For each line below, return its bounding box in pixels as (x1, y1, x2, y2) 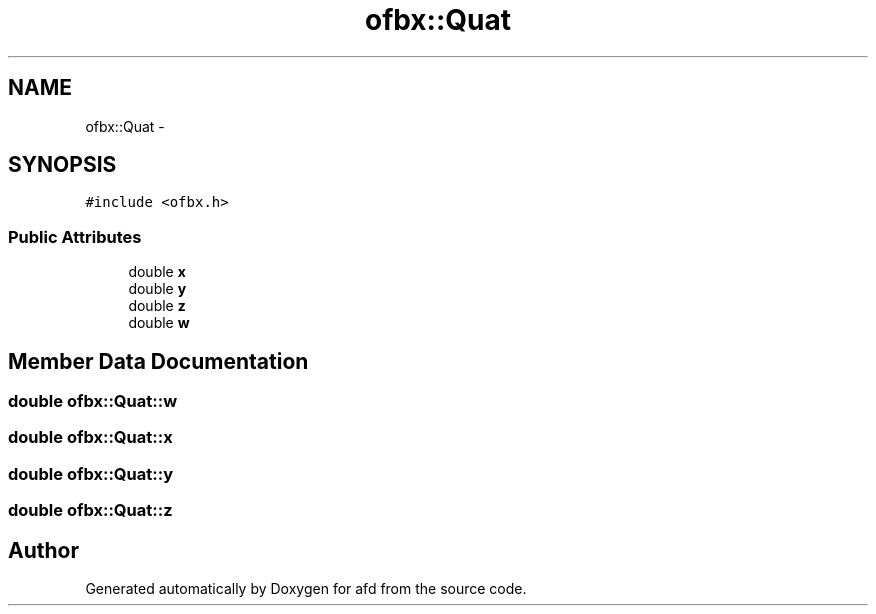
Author (8, 537, 79, 563)
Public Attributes (8, 226, 142, 247)
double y (128, 280, 187, 298)
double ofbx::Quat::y (8, 463, 173, 484)
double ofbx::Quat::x (8, 427, 173, 448)
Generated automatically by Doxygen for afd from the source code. (85, 580, 527, 597)
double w (128, 314, 190, 332)
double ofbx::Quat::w (8, 391, 178, 412)
